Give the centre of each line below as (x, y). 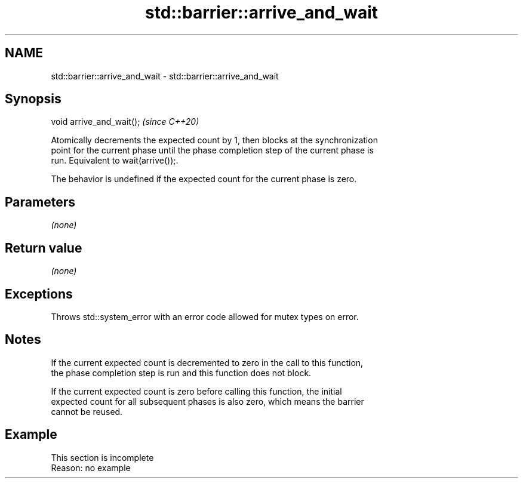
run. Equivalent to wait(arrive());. (115, 161)
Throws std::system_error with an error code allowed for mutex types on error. (205, 316)
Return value (44, 248)
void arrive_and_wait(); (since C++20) (125, 122)
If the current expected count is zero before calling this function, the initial (196, 391)
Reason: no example (91, 467)
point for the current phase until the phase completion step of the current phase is (212, 150)
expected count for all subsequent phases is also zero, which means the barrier (207, 401)
